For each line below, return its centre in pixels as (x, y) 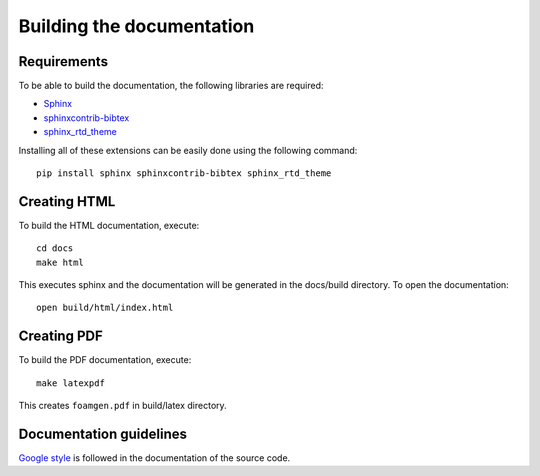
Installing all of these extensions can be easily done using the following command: (188, 150)
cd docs (55, 248)
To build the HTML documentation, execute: (109, 225)
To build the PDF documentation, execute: (105, 360)
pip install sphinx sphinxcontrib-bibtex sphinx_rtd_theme (184, 173)
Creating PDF (61, 336)
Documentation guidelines (103, 433)
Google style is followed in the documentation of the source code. (154, 458)
